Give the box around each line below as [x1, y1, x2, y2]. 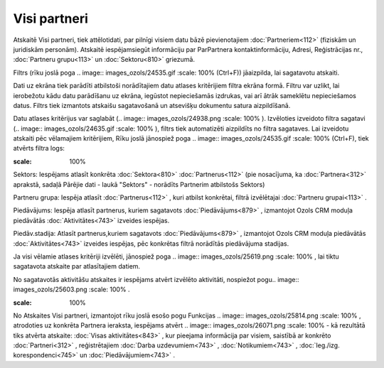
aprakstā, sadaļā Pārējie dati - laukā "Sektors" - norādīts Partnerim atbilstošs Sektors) [13, 180, 265, 188]
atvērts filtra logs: [13, 144, 65, 153]
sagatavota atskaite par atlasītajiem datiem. [13, 262, 141, 271]
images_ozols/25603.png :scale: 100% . [13, 285, 131, 294]
